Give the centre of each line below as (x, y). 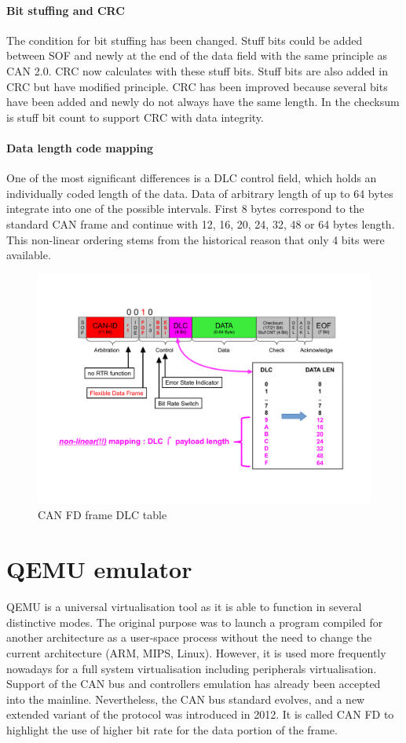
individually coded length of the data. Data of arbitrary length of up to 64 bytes (200, 193)
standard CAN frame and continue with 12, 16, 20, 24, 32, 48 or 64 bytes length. (201, 223)
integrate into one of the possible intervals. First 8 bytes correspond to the (185, 209)
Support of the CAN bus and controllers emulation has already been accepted (194, 684)
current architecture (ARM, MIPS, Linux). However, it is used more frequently (196, 652)
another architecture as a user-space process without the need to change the (189, 637)
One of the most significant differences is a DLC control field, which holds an (192, 178)
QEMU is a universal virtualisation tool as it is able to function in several (184, 607)
